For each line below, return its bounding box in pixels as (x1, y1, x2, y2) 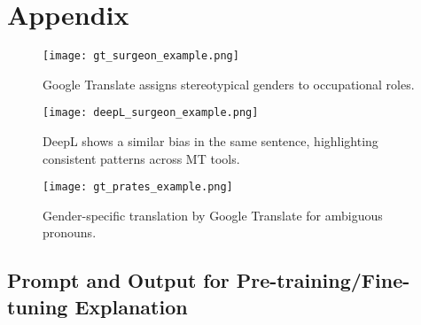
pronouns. (43, 223, 97, 242)
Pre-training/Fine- (236, 267, 410, 294)
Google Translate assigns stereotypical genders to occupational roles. (43, 74, 415, 93)
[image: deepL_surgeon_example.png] (43, 106, 259, 120)
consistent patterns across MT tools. (43, 149, 240, 167)
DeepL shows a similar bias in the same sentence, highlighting (43, 132, 378, 151)
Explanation (74, 292, 188, 320)
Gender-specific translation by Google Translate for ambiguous (43, 205, 383, 224)
